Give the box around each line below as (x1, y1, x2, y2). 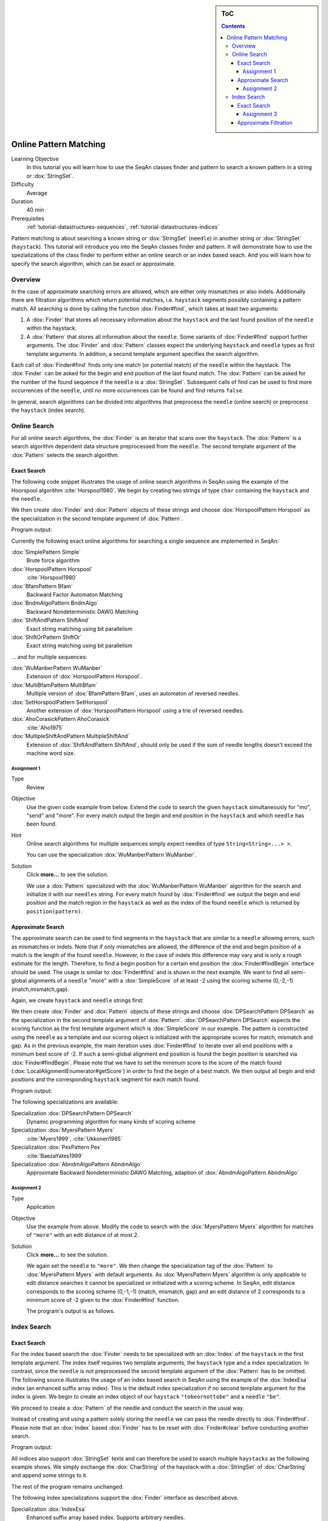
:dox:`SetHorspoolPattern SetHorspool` (11, 698, 109, 706)
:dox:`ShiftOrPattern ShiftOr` (11, 633, 82, 641)
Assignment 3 (242, 110, 278, 118)
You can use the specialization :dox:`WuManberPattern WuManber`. (26, 851, 197, 858)
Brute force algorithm (26, 557, 80, 564)
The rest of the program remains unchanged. (11, 1483, 124, 1490)
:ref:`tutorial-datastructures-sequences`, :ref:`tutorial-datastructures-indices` (26, 223, 220, 231)
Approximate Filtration (237, 119, 293, 126)
